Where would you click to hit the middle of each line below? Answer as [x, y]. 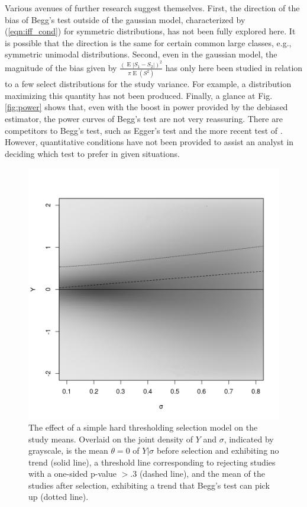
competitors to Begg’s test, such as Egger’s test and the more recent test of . [144, 130]
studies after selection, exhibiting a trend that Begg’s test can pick [149, 485]
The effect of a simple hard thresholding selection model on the [143, 427]
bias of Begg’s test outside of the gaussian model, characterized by [125, 19]
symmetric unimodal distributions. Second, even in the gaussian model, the [141, 54]
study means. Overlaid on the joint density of [111, 439]
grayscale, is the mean [68, 450]
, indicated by [249, 439]
